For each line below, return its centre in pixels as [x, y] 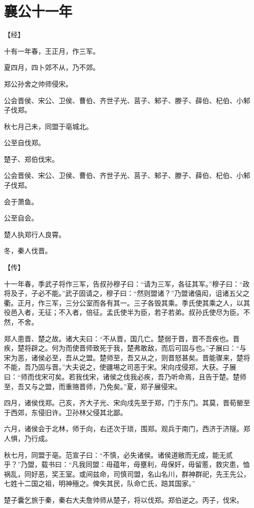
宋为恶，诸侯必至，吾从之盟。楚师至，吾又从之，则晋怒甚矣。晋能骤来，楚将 [127, 357]
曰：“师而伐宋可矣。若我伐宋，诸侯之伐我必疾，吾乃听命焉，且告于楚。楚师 [125, 376]
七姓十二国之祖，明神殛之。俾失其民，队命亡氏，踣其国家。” [100, 483]
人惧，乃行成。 [28, 438]
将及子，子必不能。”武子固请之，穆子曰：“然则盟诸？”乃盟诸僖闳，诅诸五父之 [127, 293]
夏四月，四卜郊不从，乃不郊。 [52, 67]
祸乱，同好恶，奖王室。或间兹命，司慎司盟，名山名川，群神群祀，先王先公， [127, 474]
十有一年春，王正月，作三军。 [52, 51]
